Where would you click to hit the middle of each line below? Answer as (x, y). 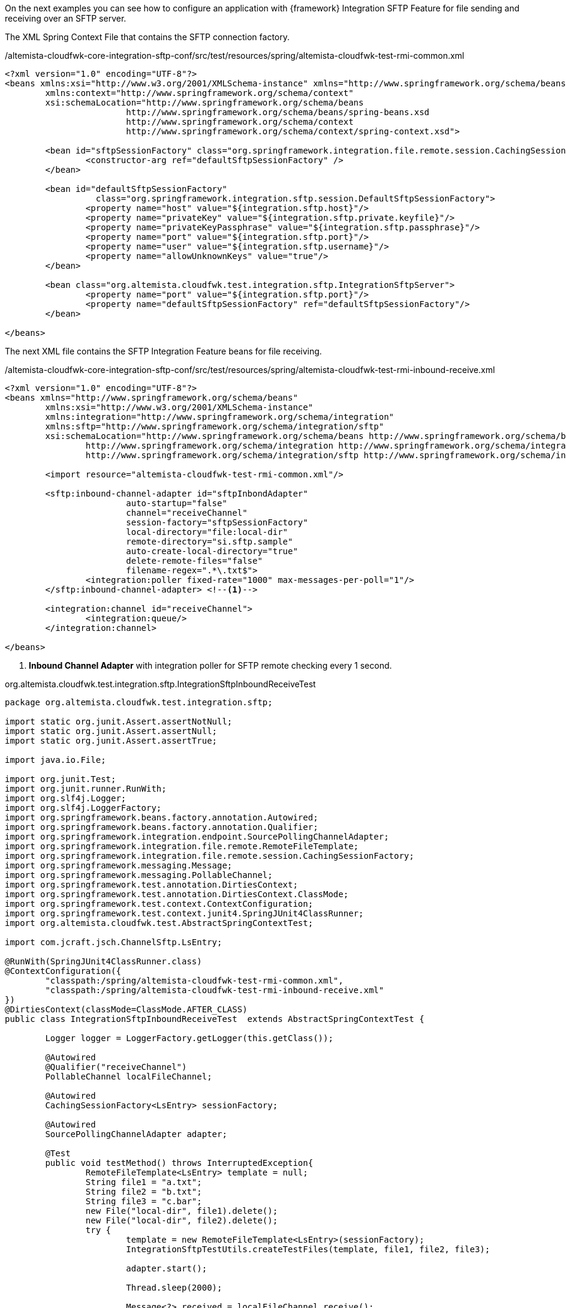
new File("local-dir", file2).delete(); (182, 1220)
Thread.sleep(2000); (174, 1288)
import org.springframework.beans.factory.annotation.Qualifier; (162, 827)
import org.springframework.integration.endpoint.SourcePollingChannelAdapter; (197, 837)
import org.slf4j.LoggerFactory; (83, 808)
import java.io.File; (55, 760)
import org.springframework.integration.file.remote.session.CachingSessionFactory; (210, 856)
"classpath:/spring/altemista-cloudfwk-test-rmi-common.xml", (194, 981)
